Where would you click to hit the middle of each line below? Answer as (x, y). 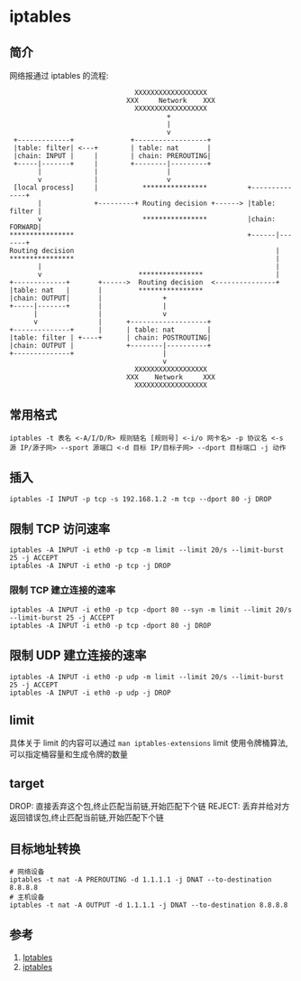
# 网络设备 (27, 872)
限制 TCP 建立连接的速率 (63, 591)
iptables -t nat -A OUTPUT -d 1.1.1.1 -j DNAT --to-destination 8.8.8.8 (149, 905)
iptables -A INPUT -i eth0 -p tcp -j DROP (90, 566)
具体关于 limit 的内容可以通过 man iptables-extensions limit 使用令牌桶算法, (149, 743)
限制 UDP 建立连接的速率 (78, 655)
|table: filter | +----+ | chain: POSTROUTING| (110, 338)
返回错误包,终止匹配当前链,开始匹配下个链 (87, 817)
